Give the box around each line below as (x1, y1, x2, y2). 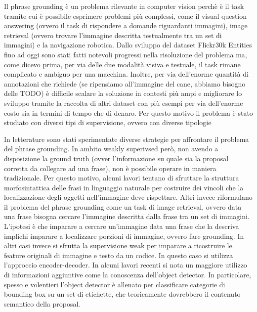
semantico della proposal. (4, 298, 81, 309)
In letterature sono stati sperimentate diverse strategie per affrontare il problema (4, 134, 249, 144)
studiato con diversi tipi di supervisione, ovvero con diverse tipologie (4, 117, 212, 128)
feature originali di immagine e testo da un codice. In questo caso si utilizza (4, 250, 233, 260)
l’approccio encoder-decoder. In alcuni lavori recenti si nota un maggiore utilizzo (4, 260, 247, 270)
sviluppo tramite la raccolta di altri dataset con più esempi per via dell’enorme (4, 97, 243, 108)
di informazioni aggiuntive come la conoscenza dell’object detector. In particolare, (4, 269, 251, 280)
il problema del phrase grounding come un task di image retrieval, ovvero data (4, 201, 242, 212)
